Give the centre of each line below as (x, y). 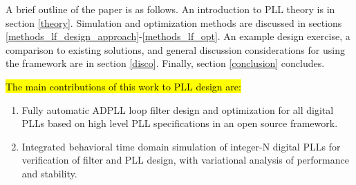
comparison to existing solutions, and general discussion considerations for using (175, 49)
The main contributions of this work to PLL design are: (123, 86)
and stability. (49, 173)
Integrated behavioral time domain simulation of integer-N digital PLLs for (181, 146)
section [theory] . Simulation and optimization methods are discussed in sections (174, 22)
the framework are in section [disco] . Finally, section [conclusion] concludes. (165, 63)
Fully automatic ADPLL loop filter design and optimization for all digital (178, 109)
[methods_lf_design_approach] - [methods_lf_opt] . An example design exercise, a (178, 36)
